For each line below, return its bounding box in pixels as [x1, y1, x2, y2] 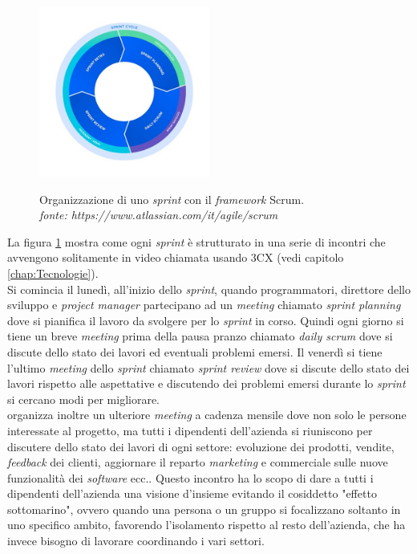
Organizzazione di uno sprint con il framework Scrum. [39, 190, 305, 207]
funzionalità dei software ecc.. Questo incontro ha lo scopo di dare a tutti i [7, 469, 374, 486]
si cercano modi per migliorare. [7, 390, 160, 407]
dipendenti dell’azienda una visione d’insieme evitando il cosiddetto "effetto [7, 485, 377, 502]
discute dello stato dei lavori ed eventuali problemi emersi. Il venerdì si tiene [7, 343, 383, 360]
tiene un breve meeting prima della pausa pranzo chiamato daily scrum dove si [7, 328, 393, 344]
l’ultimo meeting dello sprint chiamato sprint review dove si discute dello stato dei [7, 359, 410, 376]
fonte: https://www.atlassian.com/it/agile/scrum [39, 206, 278, 223]
